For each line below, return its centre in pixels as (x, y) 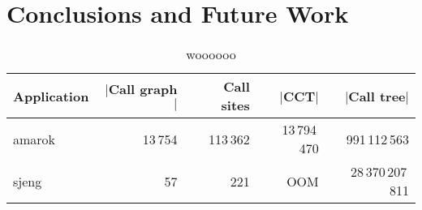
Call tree (377, 96)
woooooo (211, 54)
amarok (34, 139)
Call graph (143, 89)
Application (51, 96)
